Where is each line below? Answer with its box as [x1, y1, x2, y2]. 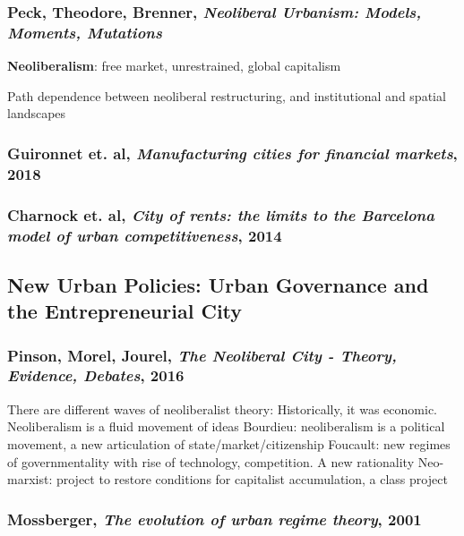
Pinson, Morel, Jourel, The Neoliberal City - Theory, [7, 344, 397, 366]
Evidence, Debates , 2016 [7, 364, 185, 387]
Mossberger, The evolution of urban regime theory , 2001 [7, 507, 422, 530]
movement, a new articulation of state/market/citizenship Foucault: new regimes [7, 434, 451, 453]
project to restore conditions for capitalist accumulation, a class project [56, 470, 448, 489]
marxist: [7, 470, 53, 489]
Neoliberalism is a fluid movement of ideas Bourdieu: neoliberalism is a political [7, 417, 445, 436]
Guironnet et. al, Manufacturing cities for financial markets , [7, 141, 458, 164]
